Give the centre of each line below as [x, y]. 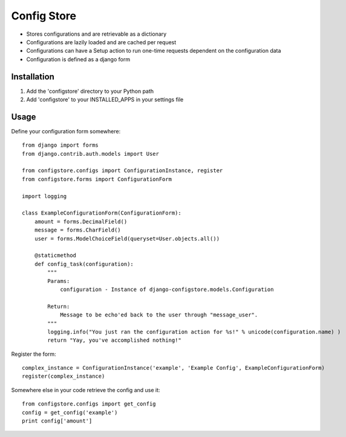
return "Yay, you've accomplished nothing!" [114, 340]
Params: [59, 281]
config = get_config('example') [70, 412]
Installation [33, 77]
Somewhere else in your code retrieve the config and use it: [86, 390]
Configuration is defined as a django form [78, 59]
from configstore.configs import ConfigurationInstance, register [122, 171]
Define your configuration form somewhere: [66, 131]
